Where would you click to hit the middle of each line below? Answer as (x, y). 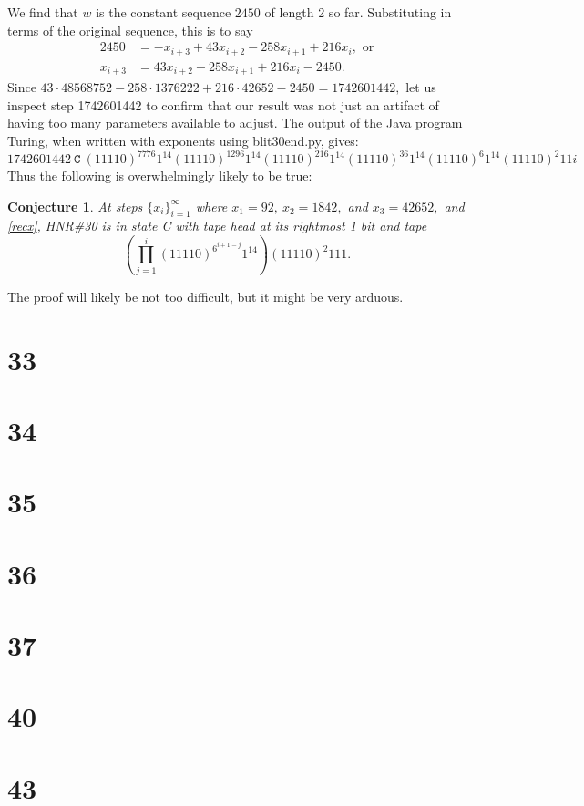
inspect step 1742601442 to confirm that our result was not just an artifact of (223, 104)
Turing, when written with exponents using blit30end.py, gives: (183, 140)
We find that (43, 12)
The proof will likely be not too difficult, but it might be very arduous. (205, 296)
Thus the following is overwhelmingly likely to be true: (160, 176)
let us (421, 87)
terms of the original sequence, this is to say (130, 30)
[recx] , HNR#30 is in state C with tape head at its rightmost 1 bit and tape (217, 226)
